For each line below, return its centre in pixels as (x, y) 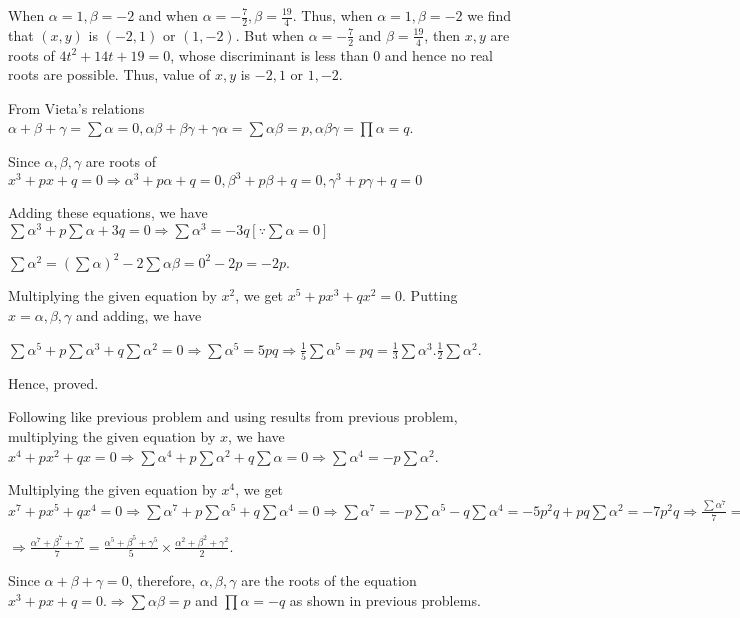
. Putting (430, 295)
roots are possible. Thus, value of (109, 74)
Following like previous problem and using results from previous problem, (233, 416)
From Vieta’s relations (76, 107)
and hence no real (438, 54)
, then (442, 34)
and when (168, 15)
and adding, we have (138, 314)
